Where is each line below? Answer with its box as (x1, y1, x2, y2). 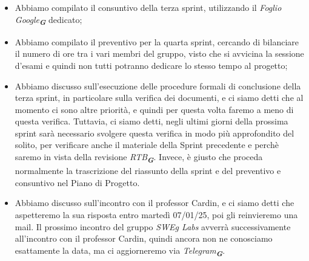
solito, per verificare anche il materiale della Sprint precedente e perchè (15, 138, 279, 151)
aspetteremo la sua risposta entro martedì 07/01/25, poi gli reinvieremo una (15, 208, 298, 221)
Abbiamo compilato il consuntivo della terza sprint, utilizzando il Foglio (15, 1, 282, 13)
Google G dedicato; (15, 13, 82, 28)
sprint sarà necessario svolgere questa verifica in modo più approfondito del (15, 126, 294, 139)
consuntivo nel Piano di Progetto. (15, 176, 140, 188)
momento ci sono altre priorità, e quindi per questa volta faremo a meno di (15, 103, 294, 115)
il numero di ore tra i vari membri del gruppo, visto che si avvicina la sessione (15, 47, 304, 60)
